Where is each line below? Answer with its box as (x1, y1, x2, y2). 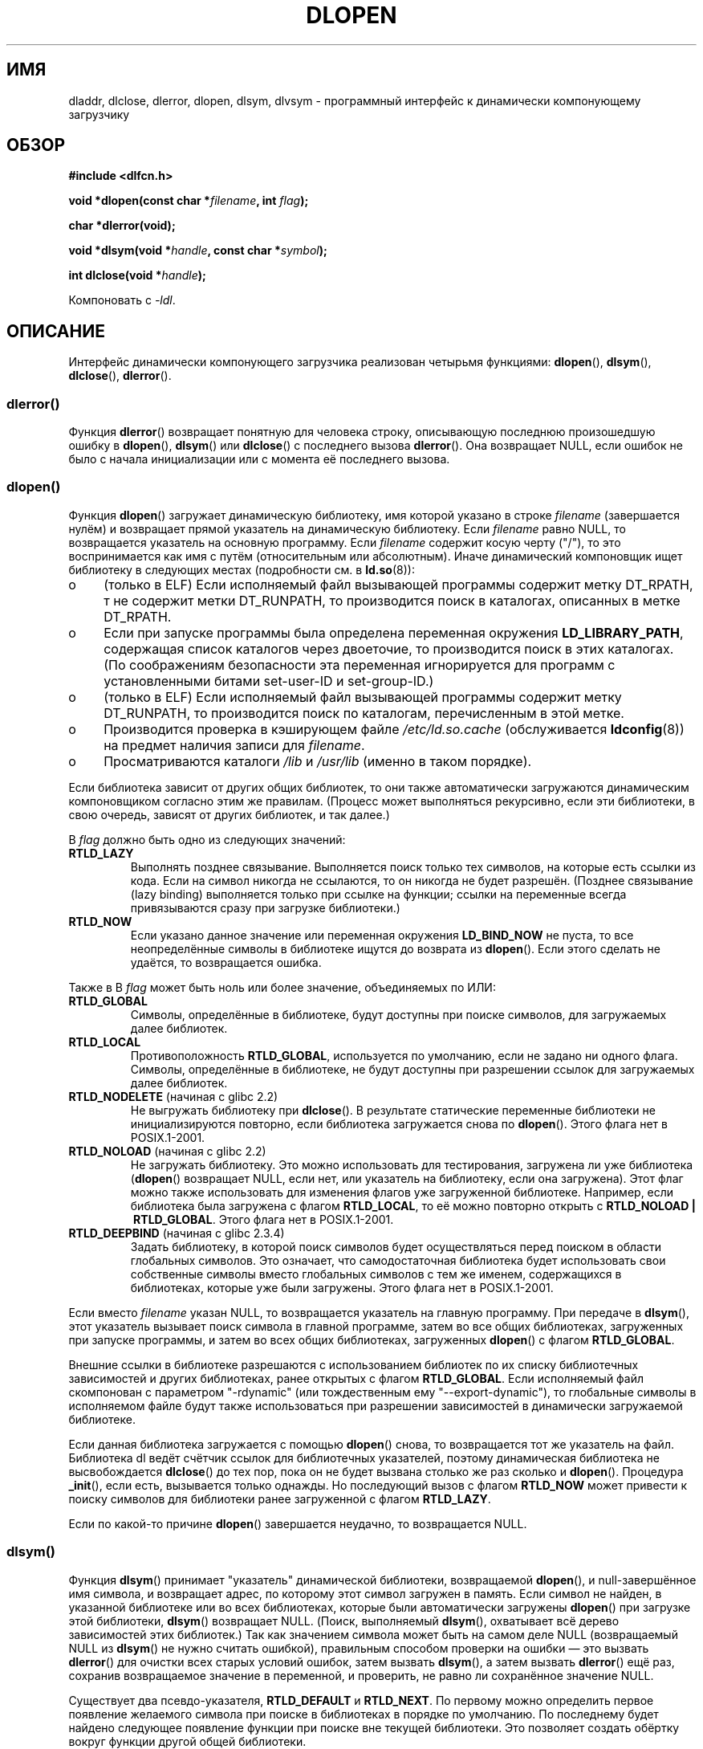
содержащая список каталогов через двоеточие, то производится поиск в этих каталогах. (104, 640, 674, 657)
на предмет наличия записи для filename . (104, 736, 365, 753)
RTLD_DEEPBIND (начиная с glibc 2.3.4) (68, 1225, 285, 1240)
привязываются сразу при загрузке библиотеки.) (130, 900, 400, 915)
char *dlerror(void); (68, 218, 176, 233)
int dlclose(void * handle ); (68, 268, 206, 283)
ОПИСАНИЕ (6, 320, 105, 341)
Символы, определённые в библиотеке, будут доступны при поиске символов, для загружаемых (130, 1007, 667, 1021)
